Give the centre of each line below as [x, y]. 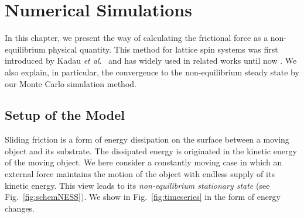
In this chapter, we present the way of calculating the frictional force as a [136, 38]
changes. [20, 208]
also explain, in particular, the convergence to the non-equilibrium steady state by [152, 72]
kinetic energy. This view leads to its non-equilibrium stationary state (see [137, 185]
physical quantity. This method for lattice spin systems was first [163, 49]
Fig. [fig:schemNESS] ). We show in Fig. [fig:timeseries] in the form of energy [143, 197]
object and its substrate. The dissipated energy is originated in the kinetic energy [151, 150]
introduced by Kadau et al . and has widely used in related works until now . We [151, 60]
